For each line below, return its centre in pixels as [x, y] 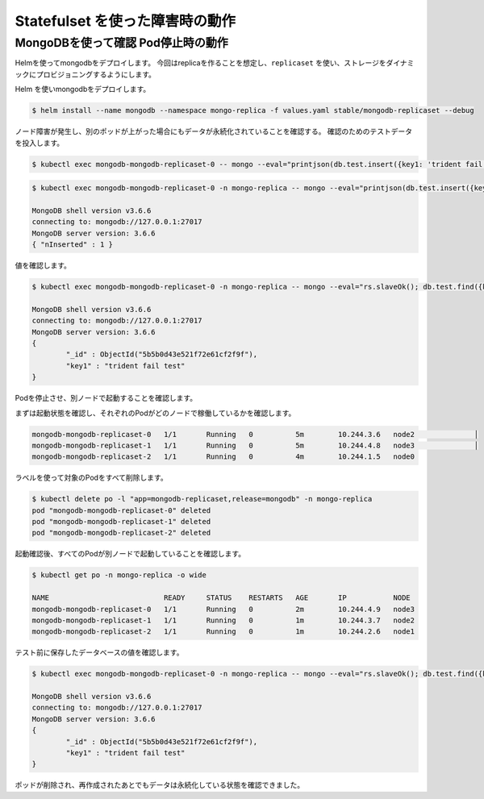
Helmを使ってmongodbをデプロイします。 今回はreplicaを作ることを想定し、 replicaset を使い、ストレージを [200, 63]
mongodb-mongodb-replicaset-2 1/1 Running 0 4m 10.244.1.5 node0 [223, 457]
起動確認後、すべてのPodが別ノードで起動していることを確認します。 [130, 554]
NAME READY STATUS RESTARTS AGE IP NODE [221, 598]
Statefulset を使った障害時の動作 [125, 21]
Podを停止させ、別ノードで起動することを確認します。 [106, 398]
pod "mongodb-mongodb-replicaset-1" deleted [121, 522]
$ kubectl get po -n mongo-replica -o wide [119, 575]
